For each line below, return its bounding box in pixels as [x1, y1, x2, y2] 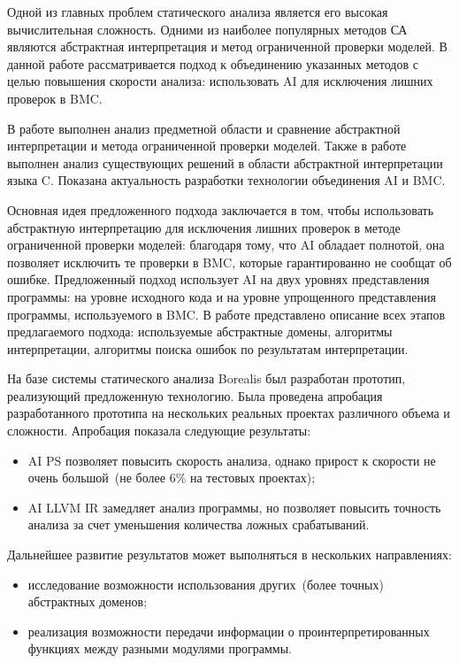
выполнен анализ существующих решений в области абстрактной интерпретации [7, 153, 443, 172]
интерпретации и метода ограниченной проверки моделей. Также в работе [7, 136, 407, 155]
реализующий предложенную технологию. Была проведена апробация [7, 386, 383, 405]
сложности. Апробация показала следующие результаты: [7, 421, 311, 440]
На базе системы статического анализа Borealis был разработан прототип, [7, 369, 406, 388]
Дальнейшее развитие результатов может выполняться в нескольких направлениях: [7, 545, 452, 564]
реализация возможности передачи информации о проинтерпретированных [27, 621, 430, 640]
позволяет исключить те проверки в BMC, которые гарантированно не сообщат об [7, 252, 452, 271]
